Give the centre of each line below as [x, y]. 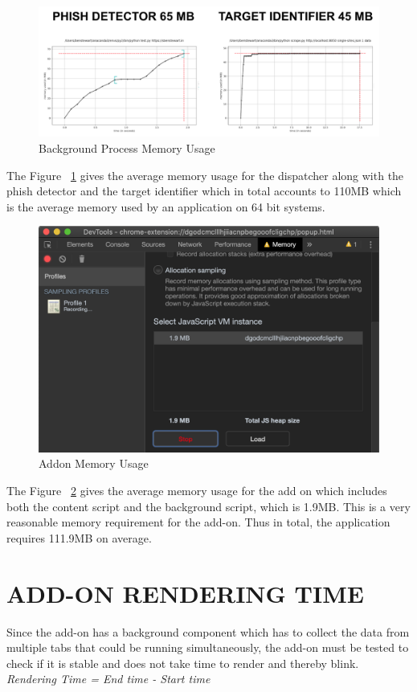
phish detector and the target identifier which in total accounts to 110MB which [204, 191]
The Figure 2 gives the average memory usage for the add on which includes [197, 491]
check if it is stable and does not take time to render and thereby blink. [183, 663]
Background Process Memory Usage [127, 147]
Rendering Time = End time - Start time [108, 679]
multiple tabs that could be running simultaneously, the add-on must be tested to [208, 647]
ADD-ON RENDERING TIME [185, 593]
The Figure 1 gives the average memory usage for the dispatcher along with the [205, 175]
